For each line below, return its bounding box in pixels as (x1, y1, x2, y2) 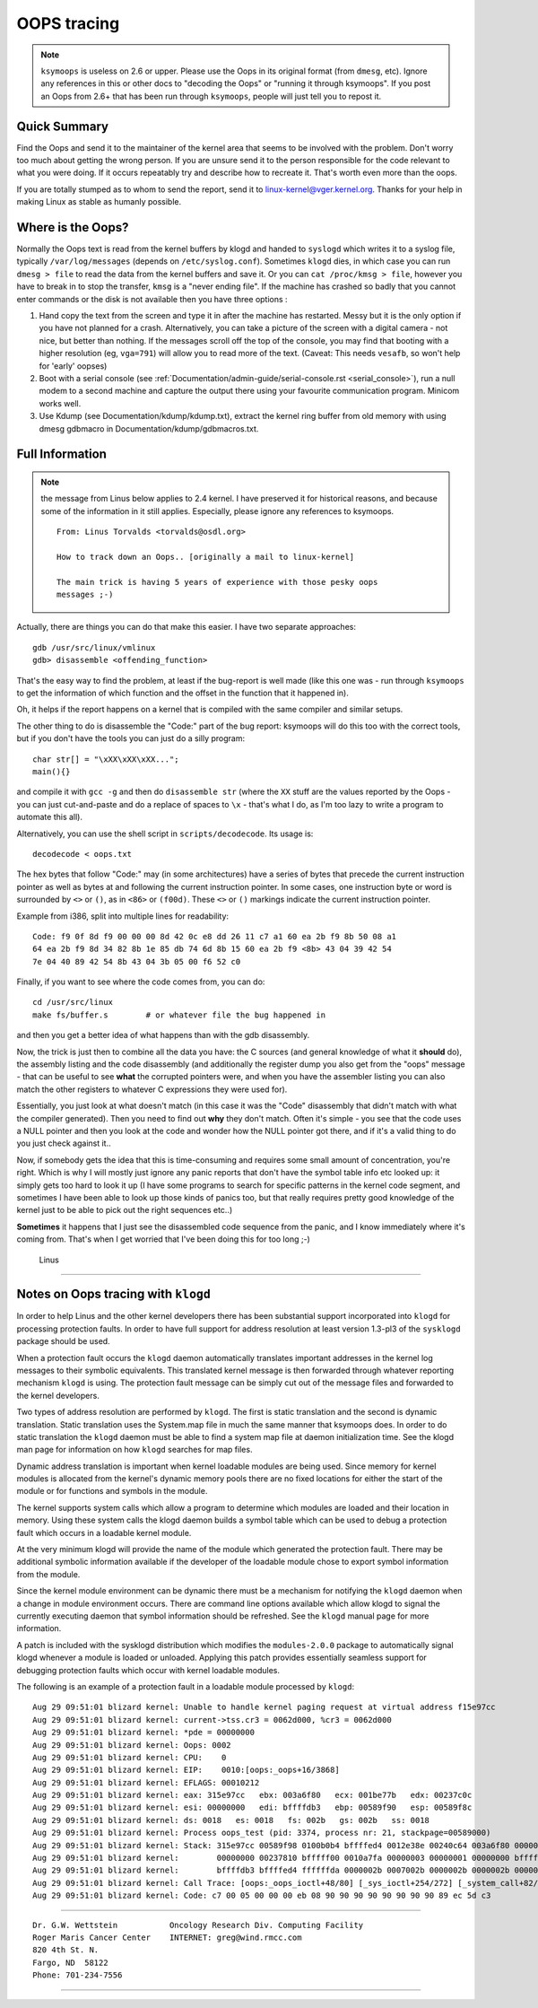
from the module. (16, 1568, 81, 1579)
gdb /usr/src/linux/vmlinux (32, 642, 156, 652)
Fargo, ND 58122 (32, 1957, 108, 1968)
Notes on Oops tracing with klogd (16, 1287, 211, 1302)
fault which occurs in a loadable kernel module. (16, 1527, 192, 1538)
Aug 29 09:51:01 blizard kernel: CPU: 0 (32, 1752, 227, 1762)
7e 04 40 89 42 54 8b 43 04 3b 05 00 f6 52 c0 (32, 956, 241, 966)
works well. (39, 397, 82, 408)
